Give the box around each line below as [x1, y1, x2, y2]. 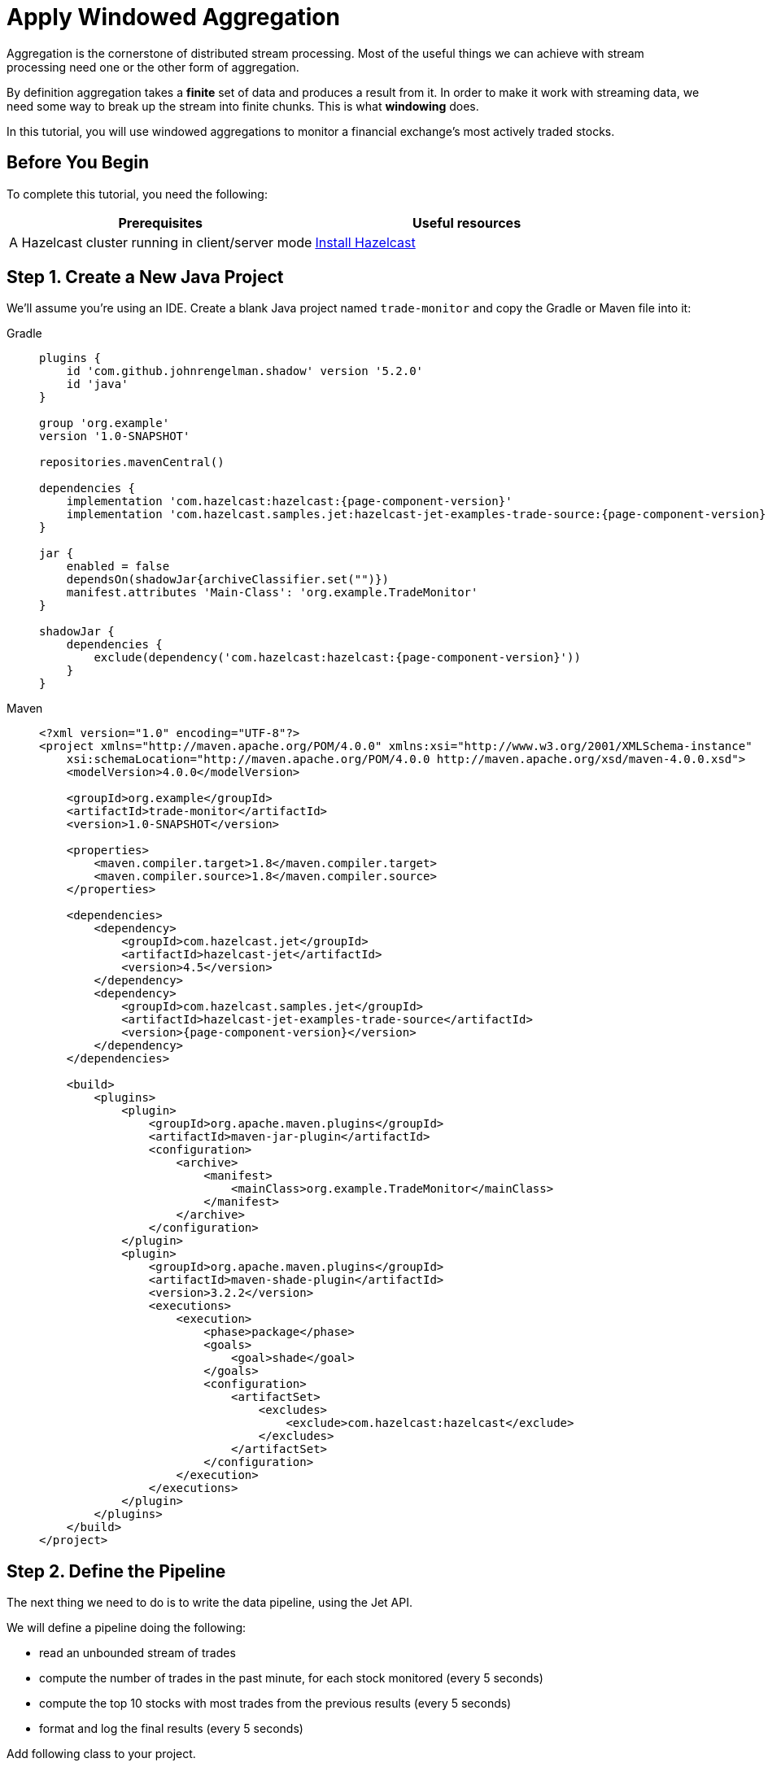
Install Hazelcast [315, 233, 416, 251]
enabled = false [66, 560, 170, 574]
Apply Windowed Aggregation [7, 3, 340, 31]
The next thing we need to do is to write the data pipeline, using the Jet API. [7, 1595, 412, 1610]
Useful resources [412, 214, 521, 231]
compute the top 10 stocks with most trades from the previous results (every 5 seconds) [39, 1696, 512, 1711]
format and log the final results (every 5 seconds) [39, 1721, 303, 1736]
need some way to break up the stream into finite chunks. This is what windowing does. [7, 98, 479, 113]
